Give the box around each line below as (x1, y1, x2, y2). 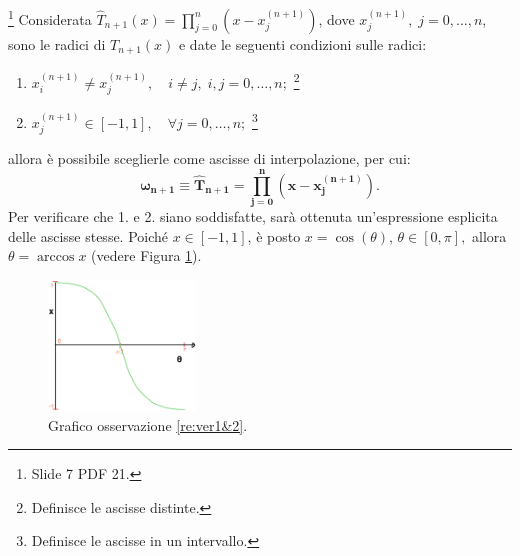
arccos (37, 250, 75, 265)
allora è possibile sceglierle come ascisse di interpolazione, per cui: (8, 148, 411, 169)
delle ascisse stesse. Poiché (8, 225, 169, 246)
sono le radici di (8, 33, 106, 54)
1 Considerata (8, 6, 92, 29)
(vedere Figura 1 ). (91, 245, 202, 266)
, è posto (247, 225, 301, 246)
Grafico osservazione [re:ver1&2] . (48, 414, 248, 435)
